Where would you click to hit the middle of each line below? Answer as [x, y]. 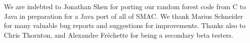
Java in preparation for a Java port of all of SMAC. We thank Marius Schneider [124, 16]
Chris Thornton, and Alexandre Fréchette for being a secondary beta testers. [119, 35]
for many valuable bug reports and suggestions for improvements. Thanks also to [125, 25]
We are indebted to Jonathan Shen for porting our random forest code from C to [125, 6]
